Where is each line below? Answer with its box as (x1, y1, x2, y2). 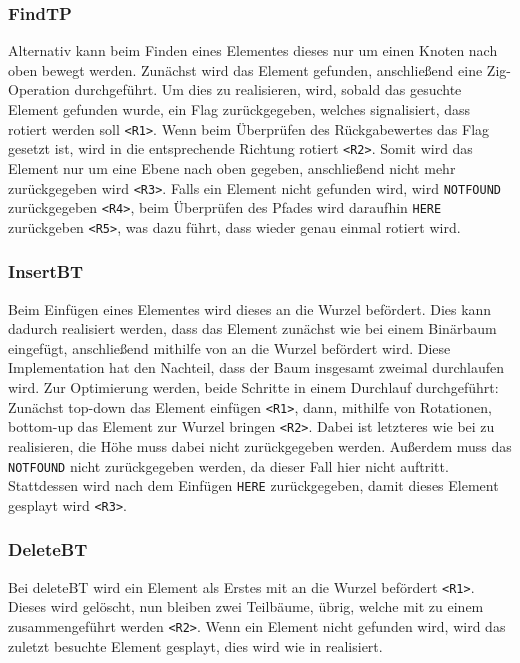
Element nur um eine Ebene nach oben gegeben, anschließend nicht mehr (8, 157, 456, 178)
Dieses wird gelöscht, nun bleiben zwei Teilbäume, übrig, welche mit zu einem (8, 596, 484, 617)
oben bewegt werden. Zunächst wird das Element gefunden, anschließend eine (8, 59, 483, 80)
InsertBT (8, 259, 84, 284)
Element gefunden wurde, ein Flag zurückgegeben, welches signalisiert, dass (8, 99, 471, 119)
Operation (8, 79, 70, 100)
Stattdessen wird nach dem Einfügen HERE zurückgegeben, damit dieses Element (8, 475, 499, 496)
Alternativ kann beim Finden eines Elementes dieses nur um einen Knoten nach (8, 40, 498, 61)
